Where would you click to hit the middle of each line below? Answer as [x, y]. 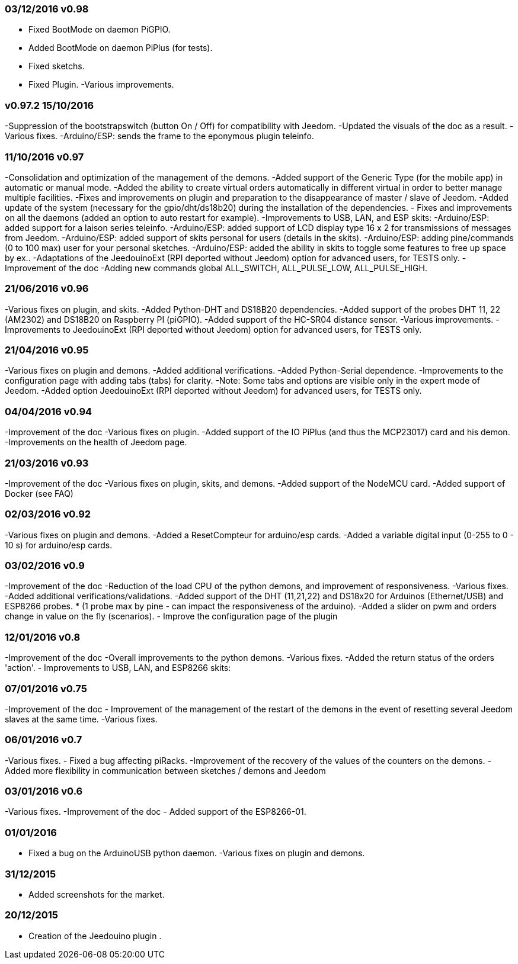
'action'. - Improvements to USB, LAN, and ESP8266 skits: [118, 668]
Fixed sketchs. [57, 66]
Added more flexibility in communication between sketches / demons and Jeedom [165, 770]
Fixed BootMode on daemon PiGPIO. [100, 30]
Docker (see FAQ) [39, 493]
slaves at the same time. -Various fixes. [81, 719]
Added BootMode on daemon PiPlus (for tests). [121, 48]
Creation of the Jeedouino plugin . [95, 936]
